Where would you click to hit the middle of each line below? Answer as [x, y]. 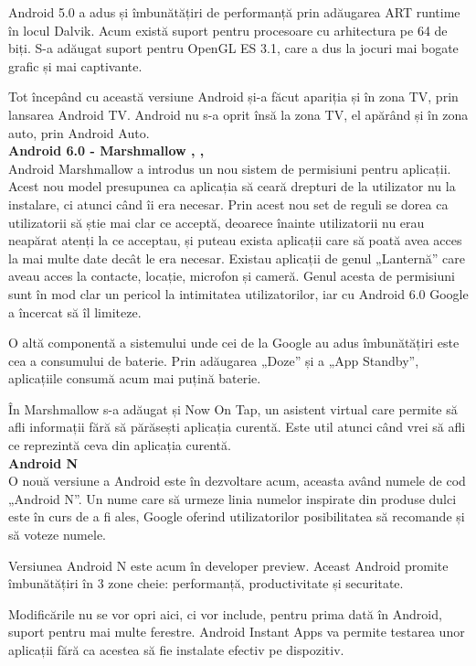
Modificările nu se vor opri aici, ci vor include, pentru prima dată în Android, [225, 613]
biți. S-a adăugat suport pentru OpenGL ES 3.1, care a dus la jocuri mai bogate [233, 48]
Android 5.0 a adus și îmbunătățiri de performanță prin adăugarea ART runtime [234, 12]
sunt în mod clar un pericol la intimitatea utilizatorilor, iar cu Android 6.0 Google [238, 293]
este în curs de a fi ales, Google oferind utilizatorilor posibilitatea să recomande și [237, 516]
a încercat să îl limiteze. [75, 312]
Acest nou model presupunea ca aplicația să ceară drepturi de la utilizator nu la [232, 186]
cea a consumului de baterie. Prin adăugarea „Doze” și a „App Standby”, [214, 360]
